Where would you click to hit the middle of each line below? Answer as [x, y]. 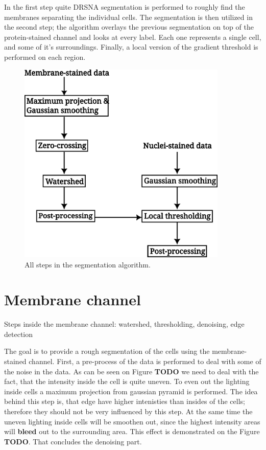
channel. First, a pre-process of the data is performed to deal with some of [145, 361]
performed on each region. [45, 57]
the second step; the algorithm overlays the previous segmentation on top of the [129, 27]
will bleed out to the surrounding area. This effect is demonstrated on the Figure [132, 431]
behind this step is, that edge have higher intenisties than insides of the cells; [125, 401]
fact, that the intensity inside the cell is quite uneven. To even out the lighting [127, 381]
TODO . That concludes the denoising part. [73, 441]
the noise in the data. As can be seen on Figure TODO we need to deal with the [131, 371]
